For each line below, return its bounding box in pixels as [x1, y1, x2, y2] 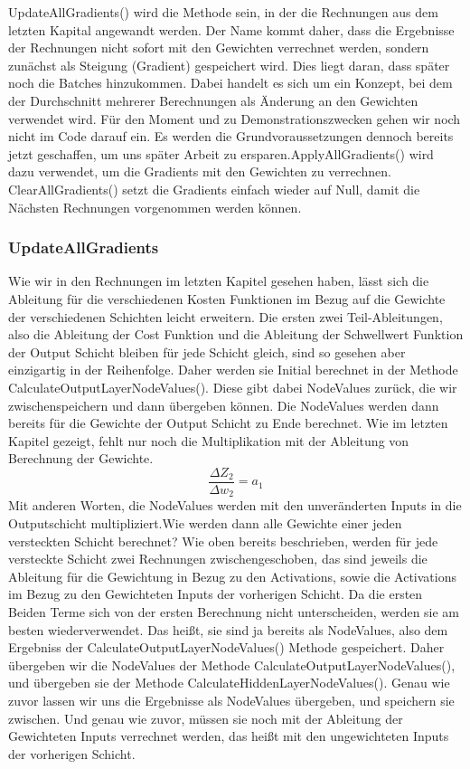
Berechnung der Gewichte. [8, 449, 154, 468]
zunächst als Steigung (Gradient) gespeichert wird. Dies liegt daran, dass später [8, 55, 450, 74]
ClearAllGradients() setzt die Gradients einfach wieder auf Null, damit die [8, 179, 420, 198]
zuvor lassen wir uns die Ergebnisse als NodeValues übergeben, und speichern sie [8, 690, 455, 709]
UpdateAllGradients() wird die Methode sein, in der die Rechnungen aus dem [8, 3, 438, 21]
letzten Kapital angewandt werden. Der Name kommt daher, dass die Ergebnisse [8, 20, 455, 39]
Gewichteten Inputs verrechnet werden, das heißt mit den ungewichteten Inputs [8, 726, 449, 745]
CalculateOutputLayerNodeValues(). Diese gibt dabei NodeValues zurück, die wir [8, 377, 457, 396]
